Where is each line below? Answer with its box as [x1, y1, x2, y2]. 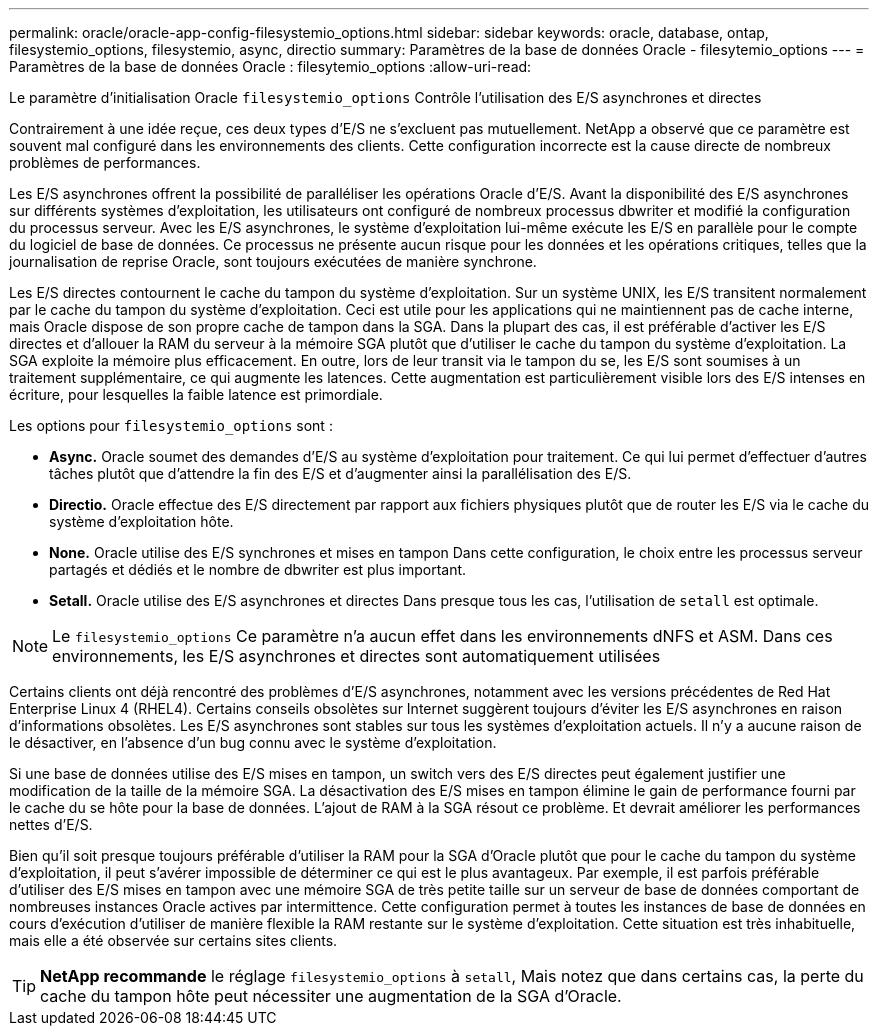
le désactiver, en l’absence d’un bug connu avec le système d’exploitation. [9, 734, 497, 751]
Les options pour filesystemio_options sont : [9, 417, 333, 434]
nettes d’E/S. [9, 816, 93, 833]
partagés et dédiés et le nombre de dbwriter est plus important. [49, 561, 467, 578]
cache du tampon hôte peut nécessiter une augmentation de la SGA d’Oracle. [40, 986, 622, 1006]
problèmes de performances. [9, 154, 201, 171]
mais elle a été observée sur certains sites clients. [9, 932, 338, 949]
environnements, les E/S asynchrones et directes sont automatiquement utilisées [52, 646, 661, 666]
